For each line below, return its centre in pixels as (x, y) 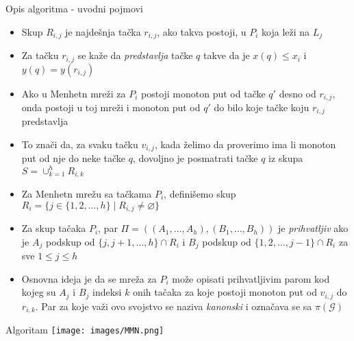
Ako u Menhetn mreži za (74, 93)
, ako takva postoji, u (202, 31)
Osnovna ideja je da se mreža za (89, 278)
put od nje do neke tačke (74, 158)
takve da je (227, 55)
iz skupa (286, 158)
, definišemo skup (200, 193)
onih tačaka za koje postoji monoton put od (225, 292)
